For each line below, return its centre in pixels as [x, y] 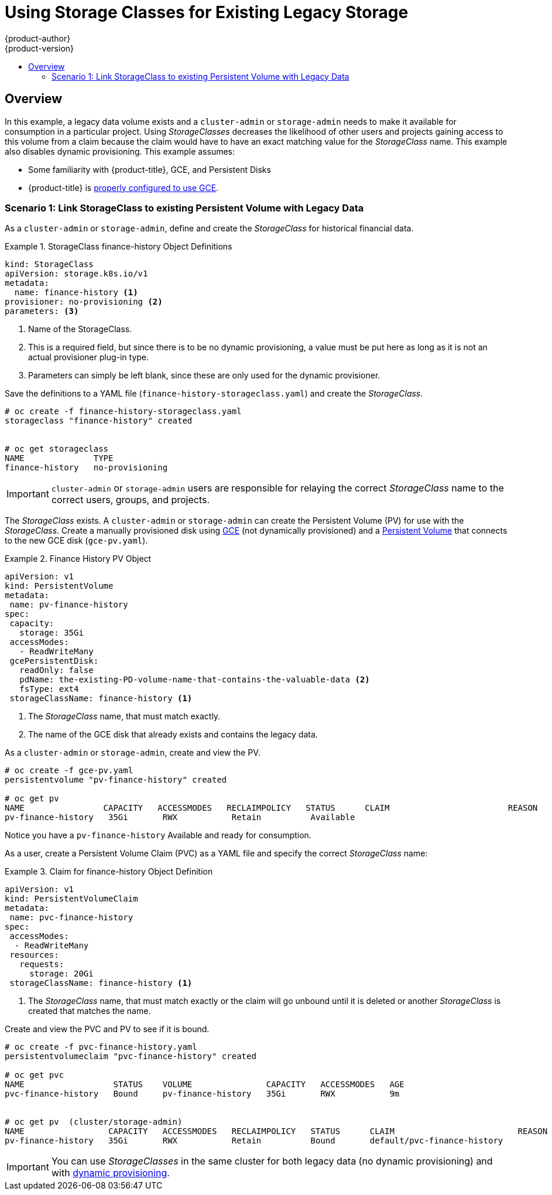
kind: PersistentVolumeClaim [71, 899]
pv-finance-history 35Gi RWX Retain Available [180, 817]
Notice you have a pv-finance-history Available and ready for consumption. [158, 835]
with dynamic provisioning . [110, 1173]
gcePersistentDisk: [54, 661]
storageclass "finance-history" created [99, 421]
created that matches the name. [90, 1011]
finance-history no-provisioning [86, 468]
